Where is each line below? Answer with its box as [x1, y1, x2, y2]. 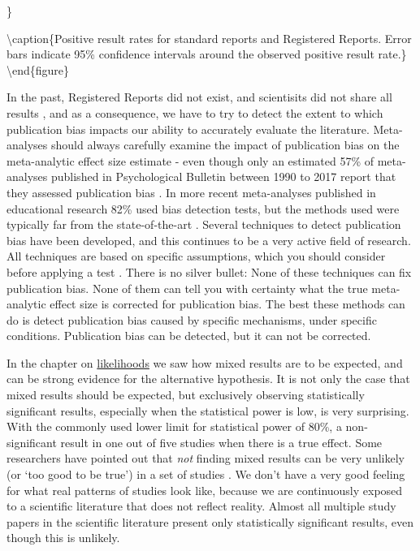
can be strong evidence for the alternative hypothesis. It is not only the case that [6, 370, 410, 387]
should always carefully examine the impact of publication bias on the [50, 136, 400, 153]
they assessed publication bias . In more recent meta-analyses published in [6, 183, 376, 200]
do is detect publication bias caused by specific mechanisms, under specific [6, 311, 377, 328]
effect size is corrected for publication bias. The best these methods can [50, 295, 405, 312]
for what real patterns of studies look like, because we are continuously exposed [6, 481, 403, 498]
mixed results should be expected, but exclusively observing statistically [6, 386, 365, 403]
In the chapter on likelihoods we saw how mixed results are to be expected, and [6, 354, 403, 371]
